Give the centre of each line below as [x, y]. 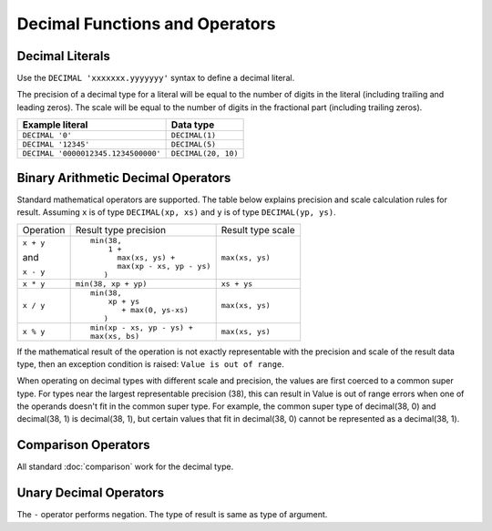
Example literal [55, 125]
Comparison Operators [83, 445]
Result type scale [258, 230]
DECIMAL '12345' [56, 144]
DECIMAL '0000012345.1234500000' [92, 153]
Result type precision [121, 230]
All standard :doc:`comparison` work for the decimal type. [125, 467]
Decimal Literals [64, 56]
